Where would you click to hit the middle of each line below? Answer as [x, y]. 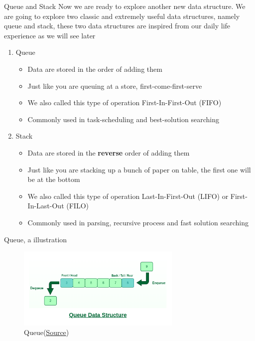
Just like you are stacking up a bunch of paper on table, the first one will [139, 169]
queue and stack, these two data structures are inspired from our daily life [117, 26]
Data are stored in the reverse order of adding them [109, 152]
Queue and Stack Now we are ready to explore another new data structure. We [125, 6]
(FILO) [77, 206]
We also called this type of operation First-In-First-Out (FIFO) [125, 102]
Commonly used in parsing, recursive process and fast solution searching [138, 222]
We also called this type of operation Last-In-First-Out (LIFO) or [128, 196]
